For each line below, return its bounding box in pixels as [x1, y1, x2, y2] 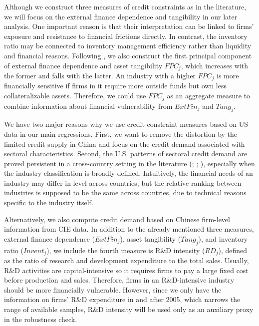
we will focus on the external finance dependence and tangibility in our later [4, 11, 238, 21]
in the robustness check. [4, 314, 77, 324]
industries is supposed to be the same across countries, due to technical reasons [4, 187, 247, 198]
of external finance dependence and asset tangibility [4, 60, 163, 70]
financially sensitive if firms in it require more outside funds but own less [4, 80, 227, 91]
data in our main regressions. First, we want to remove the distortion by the [4, 128, 238, 139]
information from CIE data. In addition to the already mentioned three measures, [4, 224, 254, 234]
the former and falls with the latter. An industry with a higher [4, 70, 196, 81]
